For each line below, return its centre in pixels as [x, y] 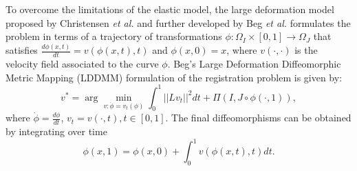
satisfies [22, 50]
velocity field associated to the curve [82, 63]
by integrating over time [56, 131]
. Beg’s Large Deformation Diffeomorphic [254, 63]
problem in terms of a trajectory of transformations [114, 36]
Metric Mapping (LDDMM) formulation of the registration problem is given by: [174, 77]
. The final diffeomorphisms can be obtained [258, 118]
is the [306, 50]
